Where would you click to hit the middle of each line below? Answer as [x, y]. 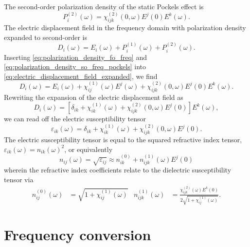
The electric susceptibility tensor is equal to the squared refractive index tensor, [123, 140]
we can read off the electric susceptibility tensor [75, 119]
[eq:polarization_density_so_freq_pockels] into [75, 66]
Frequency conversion [78, 235]
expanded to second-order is [45, 37]
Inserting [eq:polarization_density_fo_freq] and [75, 57]
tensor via [19, 180]
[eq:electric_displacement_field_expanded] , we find [81, 76]
